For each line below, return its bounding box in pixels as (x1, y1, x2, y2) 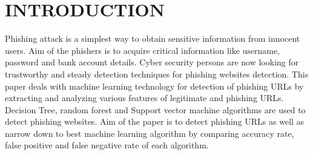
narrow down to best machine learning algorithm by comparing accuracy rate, (5, 127, 294, 139)
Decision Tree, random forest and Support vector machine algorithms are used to (5, 103, 306, 116)
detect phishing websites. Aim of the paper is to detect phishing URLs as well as (5, 115, 305, 128)
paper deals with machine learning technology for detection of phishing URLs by (5, 79, 304, 92)
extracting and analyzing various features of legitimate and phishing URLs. (5, 91, 284, 104)
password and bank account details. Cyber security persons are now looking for (5, 56, 299, 68)
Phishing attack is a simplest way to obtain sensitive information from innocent (5, 32, 300, 45)
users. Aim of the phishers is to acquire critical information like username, (5, 44, 280, 56)
